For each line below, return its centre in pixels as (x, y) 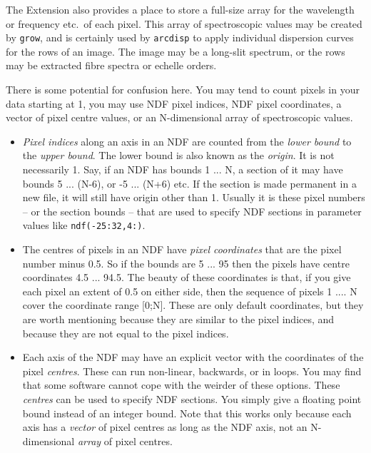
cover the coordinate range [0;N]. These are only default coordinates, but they (193, 305)
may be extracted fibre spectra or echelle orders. (111, 65)
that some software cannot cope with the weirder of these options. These (181, 385)
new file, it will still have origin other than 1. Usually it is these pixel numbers (194, 197)
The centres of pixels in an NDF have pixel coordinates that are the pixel (182, 249)
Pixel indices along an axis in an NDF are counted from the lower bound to (187, 141)
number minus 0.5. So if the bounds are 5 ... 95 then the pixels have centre (186, 263)
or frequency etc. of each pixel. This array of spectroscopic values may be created (184, 23)
